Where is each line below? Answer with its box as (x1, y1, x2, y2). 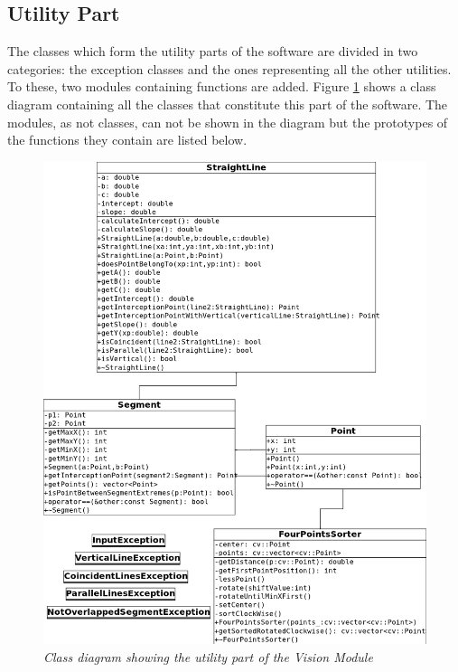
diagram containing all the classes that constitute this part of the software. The (7, 94, 448, 113)
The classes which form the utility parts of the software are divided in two (7, 42, 418, 61)
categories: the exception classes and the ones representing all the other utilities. (7, 59, 452, 78)
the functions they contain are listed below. (7, 130, 248, 149)
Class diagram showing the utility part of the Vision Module (43, 647, 373, 666)
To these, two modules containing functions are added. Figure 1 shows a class (7, 77, 436, 96)
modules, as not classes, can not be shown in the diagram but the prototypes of (7, 112, 448, 131)
